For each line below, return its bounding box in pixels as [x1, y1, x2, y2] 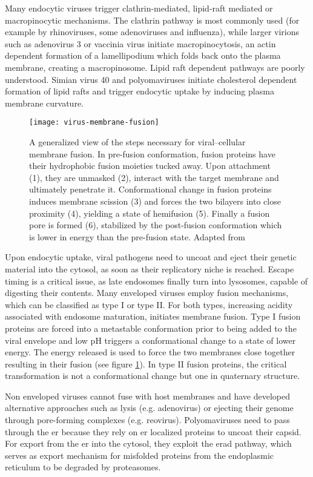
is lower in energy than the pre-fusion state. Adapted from [29, 230, 245, 243]
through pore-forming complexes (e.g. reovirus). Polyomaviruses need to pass [5, 413, 290, 426]
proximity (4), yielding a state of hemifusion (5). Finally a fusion [29, 206, 270, 219]
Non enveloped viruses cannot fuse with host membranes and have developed [5, 389, 291, 402]
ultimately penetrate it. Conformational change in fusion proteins [29, 183, 272, 196]
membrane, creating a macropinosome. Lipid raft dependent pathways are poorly [5, 61, 305, 73]
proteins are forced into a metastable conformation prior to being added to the [5, 321, 297, 334]
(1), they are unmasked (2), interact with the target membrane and [29, 171, 279, 183]
